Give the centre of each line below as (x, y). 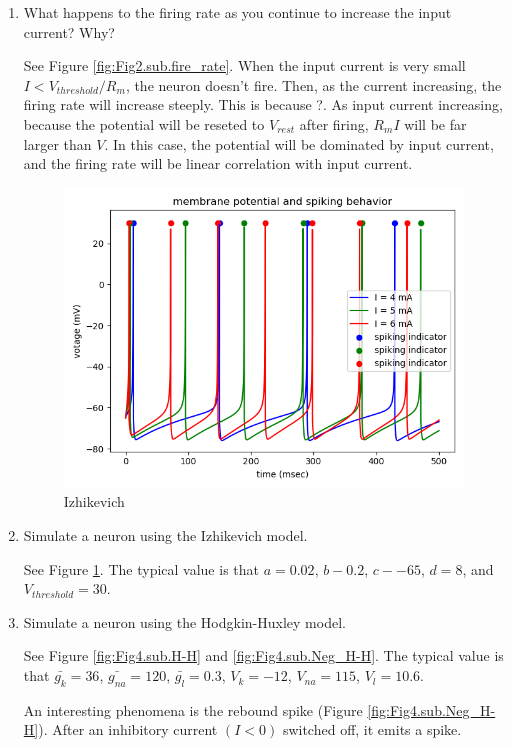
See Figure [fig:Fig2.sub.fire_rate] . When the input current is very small (244, 65)
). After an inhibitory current (128, 729)
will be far (435, 123)
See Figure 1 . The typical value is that (141, 568)
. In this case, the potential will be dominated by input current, (299, 143)
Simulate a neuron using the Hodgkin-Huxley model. (184, 621)
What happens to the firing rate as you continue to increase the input (237, 12)
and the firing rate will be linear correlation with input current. (218, 163)
